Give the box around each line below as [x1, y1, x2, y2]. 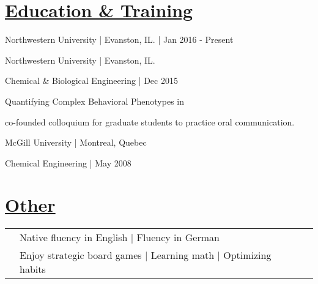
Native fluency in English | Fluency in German [20, 230, 220, 245]
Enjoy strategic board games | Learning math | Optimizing [20, 248, 272, 263]
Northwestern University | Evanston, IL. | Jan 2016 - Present [5, 33, 234, 46]
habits [20, 262, 46, 277]
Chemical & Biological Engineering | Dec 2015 [5, 74, 178, 87]
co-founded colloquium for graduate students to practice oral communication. [5, 115, 295, 128]
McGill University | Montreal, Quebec [5, 136, 147, 149]
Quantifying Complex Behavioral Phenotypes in [5, 94, 184, 107]
